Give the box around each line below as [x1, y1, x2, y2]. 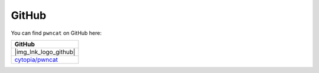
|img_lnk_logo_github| [14, 48, 76, 56]
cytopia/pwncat [14, 55, 58, 64]
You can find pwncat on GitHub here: [11, 29, 102, 36]
